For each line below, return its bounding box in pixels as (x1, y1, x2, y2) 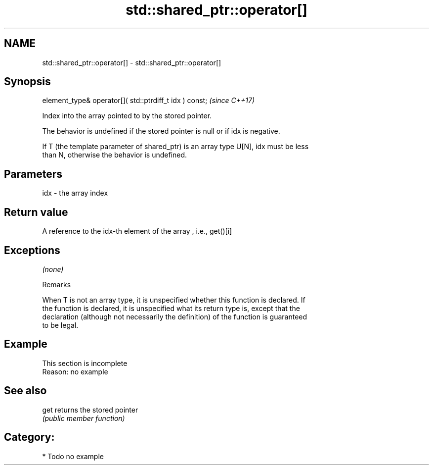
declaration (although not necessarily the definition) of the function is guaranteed (42, 312, 307, 321)
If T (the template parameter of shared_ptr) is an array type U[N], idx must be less (42, 142, 309, 151)
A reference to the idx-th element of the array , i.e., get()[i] (42, 227, 232, 236)
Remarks (42, 280, 71, 289)
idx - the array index (42, 189, 108, 198)
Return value (4, 206, 68, 218)
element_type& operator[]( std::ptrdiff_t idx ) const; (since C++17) (42, 96, 255, 105)
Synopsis (4, 75, 51, 88)
